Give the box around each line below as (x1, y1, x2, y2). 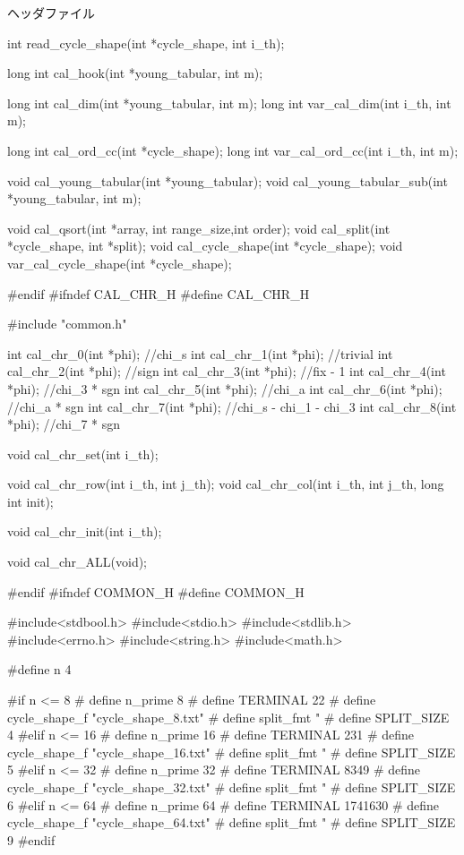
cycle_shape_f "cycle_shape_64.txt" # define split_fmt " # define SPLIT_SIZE (7, 813, 456, 832)
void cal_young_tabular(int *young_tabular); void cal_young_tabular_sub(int (7, 171, 448, 190)
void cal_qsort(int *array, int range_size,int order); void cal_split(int (7, 218, 391, 237)
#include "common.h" (7, 314, 127, 333)
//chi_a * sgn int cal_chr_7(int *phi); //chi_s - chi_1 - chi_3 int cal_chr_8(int (7, 397, 457, 415)
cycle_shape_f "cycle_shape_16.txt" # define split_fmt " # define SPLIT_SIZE (7, 742, 456, 761)
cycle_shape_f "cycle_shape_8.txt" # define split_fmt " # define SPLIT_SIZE (7, 707, 450, 726)
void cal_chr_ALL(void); (7, 552, 148, 571)
